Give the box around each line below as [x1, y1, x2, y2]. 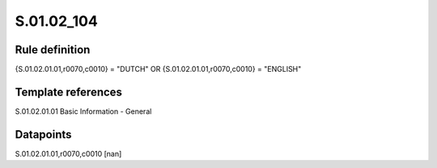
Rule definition [15, 43, 91, 57]
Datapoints [15, 128, 72, 141]
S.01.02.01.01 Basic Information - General [15, 106, 152, 116]
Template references [15, 85, 123, 99]
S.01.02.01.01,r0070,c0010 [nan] [15, 149, 122, 158]
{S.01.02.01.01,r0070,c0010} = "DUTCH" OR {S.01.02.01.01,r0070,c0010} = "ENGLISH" [15, 65, 302, 74]
